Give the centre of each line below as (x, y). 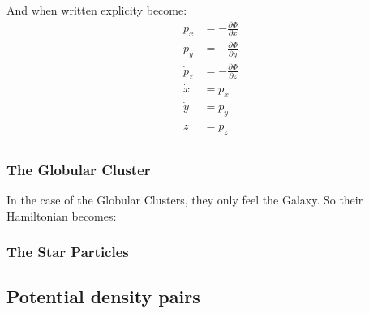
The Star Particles (68, 252)
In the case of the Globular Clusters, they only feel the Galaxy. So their (185, 200)
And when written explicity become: (97, 10)
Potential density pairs (103, 296)
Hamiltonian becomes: (62, 215)
